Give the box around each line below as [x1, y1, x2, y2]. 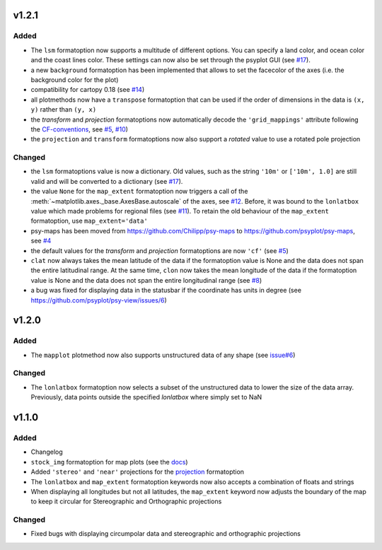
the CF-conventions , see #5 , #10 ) [30, 124, 129, 134]
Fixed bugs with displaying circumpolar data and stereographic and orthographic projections [30, 529, 301, 538]
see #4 [30, 237, 52, 245]
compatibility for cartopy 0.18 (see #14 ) [30, 86, 145, 94]
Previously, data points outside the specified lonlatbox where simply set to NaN [30, 393, 262, 402]
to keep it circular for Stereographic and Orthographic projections [30, 497, 222, 505]
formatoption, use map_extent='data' [30, 216, 148, 226]
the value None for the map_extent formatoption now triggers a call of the [30, 187, 248, 196]
